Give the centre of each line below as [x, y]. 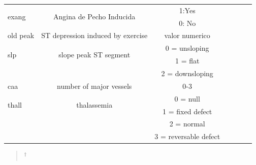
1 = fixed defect [187, 111]
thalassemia [94, 105]
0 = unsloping [187, 48]
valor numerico [187, 35]
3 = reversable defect [187, 136]
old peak [21, 35]
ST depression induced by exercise [94, 35]
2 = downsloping [187, 73]
